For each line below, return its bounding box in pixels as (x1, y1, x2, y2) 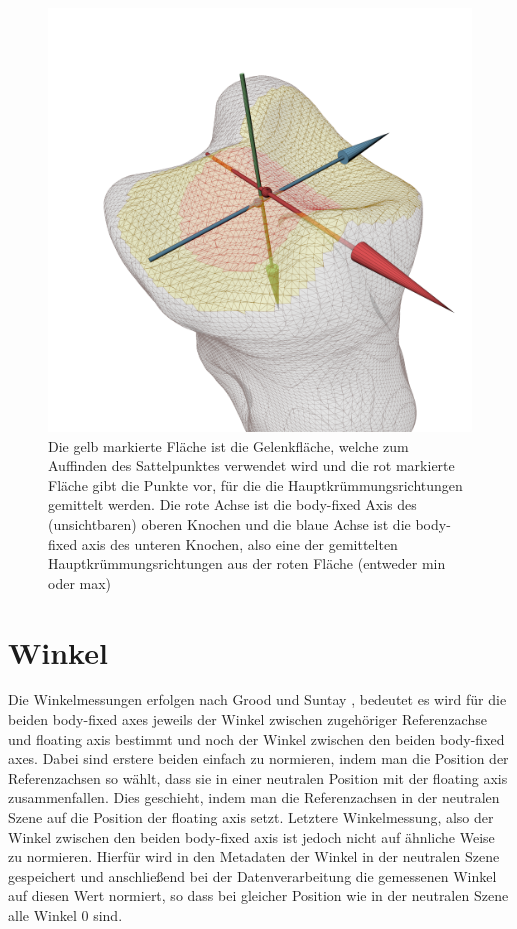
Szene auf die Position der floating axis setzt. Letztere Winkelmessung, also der (8, 807, 494, 828)
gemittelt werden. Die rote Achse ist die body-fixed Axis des (48, 494, 417, 515)
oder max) (48, 572, 112, 593)
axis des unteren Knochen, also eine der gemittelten (81, 533, 398, 554)
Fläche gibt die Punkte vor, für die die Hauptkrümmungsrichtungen (48, 474, 463, 495)
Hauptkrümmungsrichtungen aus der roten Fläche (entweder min (48, 553, 446, 574)
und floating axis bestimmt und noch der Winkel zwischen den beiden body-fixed (8, 728, 505, 749)
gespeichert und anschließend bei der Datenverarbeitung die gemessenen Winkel (8, 865, 497, 886)
